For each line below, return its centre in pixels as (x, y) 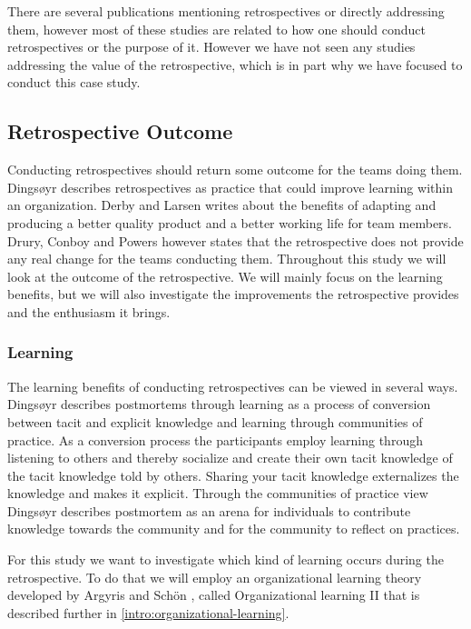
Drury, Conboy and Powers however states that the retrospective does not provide (235, 240)
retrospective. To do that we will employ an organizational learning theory (215, 577)
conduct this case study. (74, 82)
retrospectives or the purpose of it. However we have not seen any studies (211, 47)
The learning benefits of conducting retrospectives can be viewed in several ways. (233, 386)
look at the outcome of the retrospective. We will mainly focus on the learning (225, 276)
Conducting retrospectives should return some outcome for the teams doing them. (235, 170)
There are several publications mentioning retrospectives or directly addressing (226, 11)
